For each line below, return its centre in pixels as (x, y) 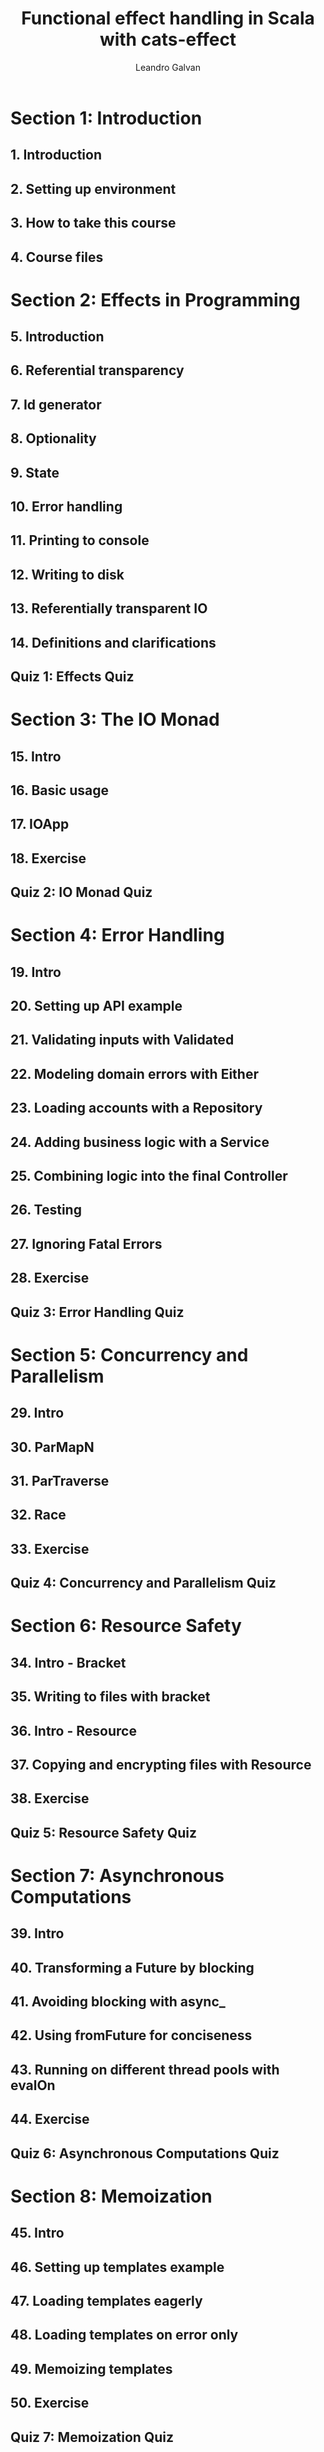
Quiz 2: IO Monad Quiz (81, 892)
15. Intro (36, 756)
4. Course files (57, 257)
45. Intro (37, 2233)
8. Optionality (53, 438)
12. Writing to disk (67, 574)
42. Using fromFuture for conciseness (131, 2035)
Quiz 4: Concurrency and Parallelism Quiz (143, 1583)
